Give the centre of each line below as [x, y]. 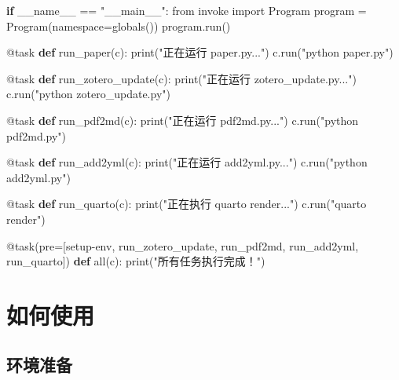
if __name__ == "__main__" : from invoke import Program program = [187, 10]
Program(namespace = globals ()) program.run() [119, 26]
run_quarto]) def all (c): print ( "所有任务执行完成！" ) [136, 261]
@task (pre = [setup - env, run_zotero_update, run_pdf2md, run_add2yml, [183, 245]
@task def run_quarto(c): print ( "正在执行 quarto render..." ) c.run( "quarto [187, 204]
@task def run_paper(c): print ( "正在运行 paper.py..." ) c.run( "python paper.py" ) [200, 52]
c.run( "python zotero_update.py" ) [88, 94]
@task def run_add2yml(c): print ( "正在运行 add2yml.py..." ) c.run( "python [187, 162]
